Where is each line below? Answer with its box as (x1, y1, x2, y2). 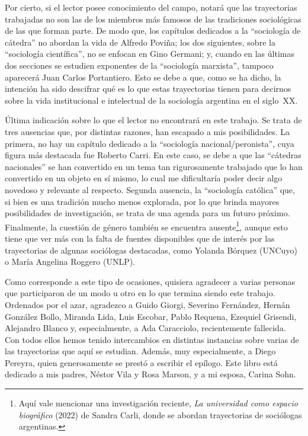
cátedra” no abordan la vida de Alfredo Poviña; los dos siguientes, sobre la (5, 36, 275, 48)
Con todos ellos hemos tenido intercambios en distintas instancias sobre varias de (5, 333, 299, 345)
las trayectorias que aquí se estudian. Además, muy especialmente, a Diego (5, 345, 276, 357)
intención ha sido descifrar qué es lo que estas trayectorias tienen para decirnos (5, 82, 291, 95)
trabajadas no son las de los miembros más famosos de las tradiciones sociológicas (5, 12, 301, 25)
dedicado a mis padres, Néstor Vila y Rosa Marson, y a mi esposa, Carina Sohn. (5, 368, 296, 380)
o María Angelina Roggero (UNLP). (5, 255, 136, 268)
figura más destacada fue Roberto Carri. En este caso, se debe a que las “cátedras (5, 149, 301, 161)
